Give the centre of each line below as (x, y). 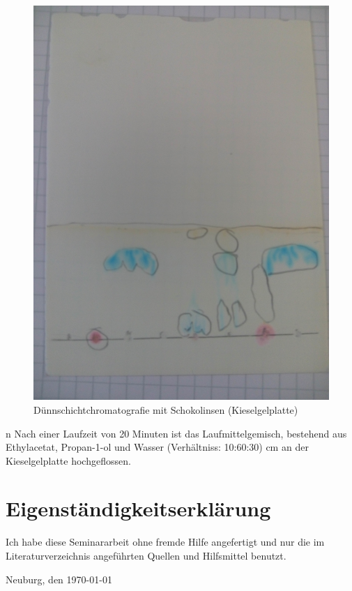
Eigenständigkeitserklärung (138, 508)
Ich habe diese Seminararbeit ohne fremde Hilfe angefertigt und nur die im (165, 542)
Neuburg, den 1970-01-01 (59, 579)
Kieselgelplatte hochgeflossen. (68, 460)
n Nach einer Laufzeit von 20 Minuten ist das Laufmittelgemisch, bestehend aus (176, 433)
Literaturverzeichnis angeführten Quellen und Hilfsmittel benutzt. (146, 556)
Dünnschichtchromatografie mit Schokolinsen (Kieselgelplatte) (166, 409)
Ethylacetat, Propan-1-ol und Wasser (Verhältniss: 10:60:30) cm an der (157, 447)
